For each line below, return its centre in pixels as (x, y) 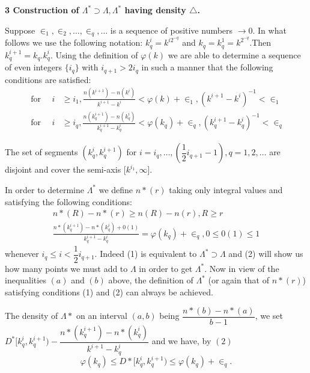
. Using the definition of (94, 54)
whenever (22, 254)
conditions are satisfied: (48, 79)
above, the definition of (151, 280)
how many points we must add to (66, 268)
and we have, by (181, 341)
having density (155, 10)
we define (116, 189)
